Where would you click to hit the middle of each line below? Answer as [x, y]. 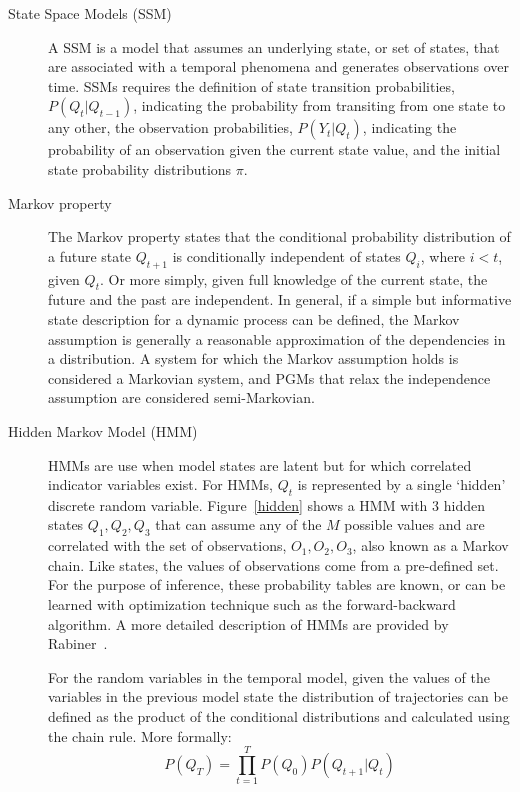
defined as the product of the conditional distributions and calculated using [279, 716]
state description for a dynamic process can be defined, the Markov [254, 318]
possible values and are [414, 524]
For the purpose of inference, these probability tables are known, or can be [277, 584]
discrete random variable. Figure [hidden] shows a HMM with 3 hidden [266, 504]
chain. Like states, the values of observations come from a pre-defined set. [273, 564]
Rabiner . [78, 643]
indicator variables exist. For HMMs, [160, 484]
